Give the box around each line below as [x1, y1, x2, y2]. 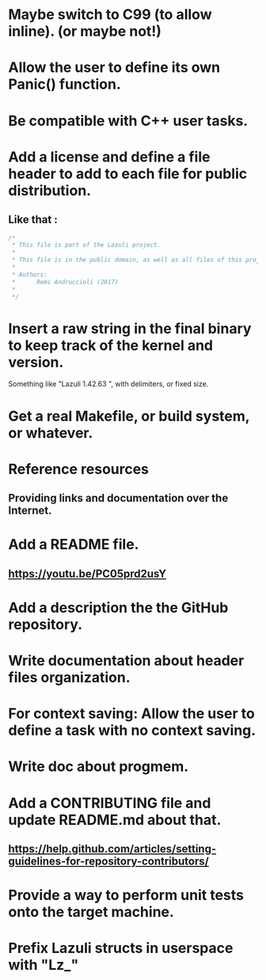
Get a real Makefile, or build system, [8, 407, 250, 425]
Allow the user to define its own [8, 59, 220, 77]
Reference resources [8, 460, 149, 478]
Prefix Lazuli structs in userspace [8, 940, 234, 957]
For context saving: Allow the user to [8, 705, 255, 723]
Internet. [8, 504, 52, 518]
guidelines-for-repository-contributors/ [8, 855, 210, 868]
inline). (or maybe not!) [8, 22, 162, 40]
